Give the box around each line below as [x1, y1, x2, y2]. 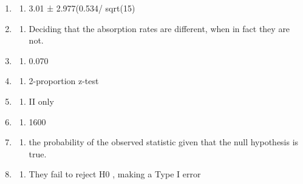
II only [29, 94, 54, 107]
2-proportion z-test [29, 74, 99, 87]
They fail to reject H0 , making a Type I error [29, 168, 201, 180]
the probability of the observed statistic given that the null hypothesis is [29, 136, 299, 148]
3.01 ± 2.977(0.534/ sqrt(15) [29, 2, 135, 14]
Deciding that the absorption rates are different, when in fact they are [29, 22, 290, 34]
